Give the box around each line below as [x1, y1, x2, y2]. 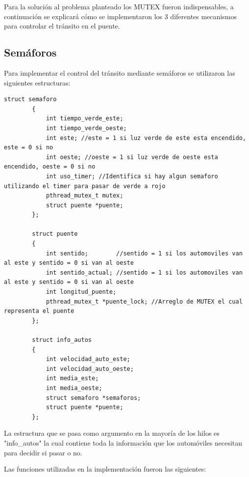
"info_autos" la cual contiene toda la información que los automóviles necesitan [4, 437, 243, 448]
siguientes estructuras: [4, 77, 71, 87]
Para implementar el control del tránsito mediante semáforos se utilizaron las [4, 67, 235, 78]
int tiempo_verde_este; [46, 115, 124, 122]
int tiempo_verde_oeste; [46, 124, 127, 132]
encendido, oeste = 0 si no [4, 163, 96, 170]
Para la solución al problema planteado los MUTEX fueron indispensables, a [4, 1, 234, 11]
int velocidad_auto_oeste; [46, 365, 134, 372]
